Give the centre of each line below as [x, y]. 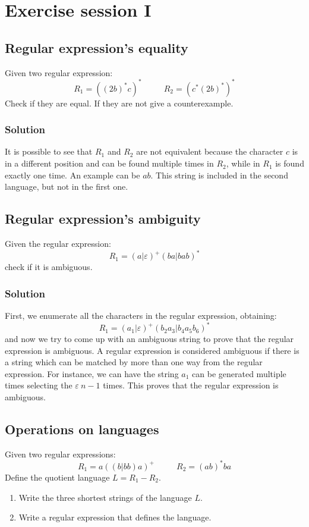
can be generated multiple [239, 373]
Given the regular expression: [58, 244]
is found [290, 163]
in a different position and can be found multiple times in [109, 163]
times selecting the [39, 385]
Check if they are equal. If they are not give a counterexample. [119, 103]
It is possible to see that [49, 151]
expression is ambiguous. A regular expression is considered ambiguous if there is [152, 350]
